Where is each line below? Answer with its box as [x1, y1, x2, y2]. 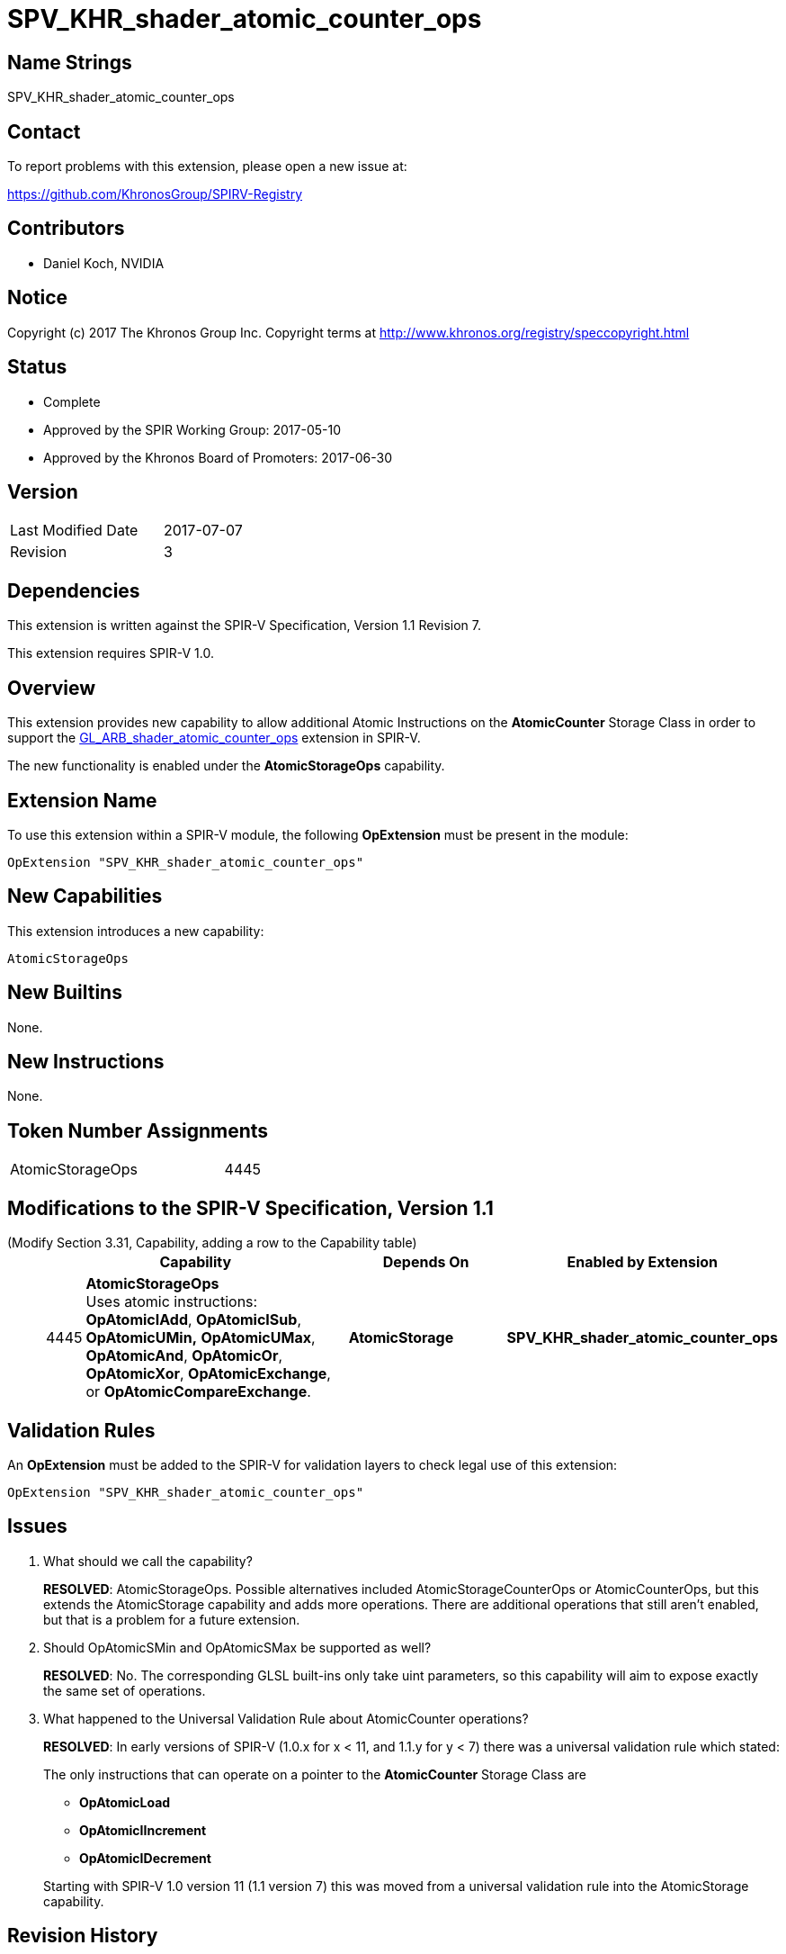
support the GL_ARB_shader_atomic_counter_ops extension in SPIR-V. [7, 730, 421, 746]
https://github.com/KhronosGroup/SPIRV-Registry [7, 186, 303, 203]
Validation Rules [7, 1418, 156, 1442]
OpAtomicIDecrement [79, 1850, 211, 1866]
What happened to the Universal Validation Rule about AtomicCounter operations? [43, 1710, 529, 1726]
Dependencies [7, 579, 140, 602]
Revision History [7, 1924, 158, 1948]
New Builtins [7, 981, 122, 1004]
